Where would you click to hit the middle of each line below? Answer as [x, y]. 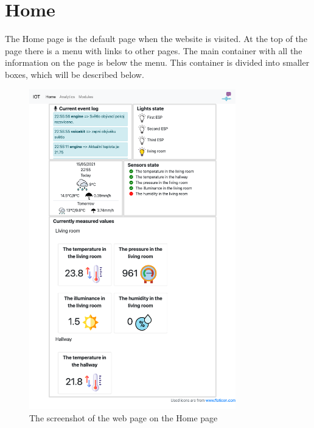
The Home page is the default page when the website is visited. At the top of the [156, 39]
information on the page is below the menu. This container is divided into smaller [157, 62]
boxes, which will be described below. [75, 74]
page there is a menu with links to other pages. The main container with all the [154, 50]
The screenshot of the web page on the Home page [124, 417]
